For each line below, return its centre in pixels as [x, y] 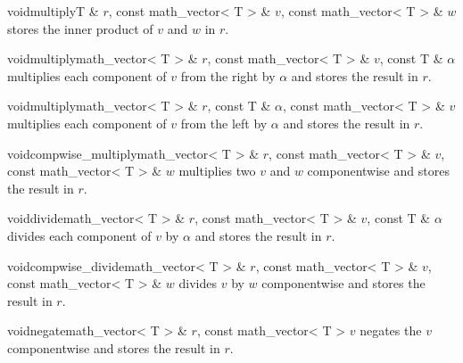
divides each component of [79, 235]
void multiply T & [53, 11]
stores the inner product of [80, 28]
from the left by [224, 123]
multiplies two [217, 171]
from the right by [228, 75]
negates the [391, 330]
